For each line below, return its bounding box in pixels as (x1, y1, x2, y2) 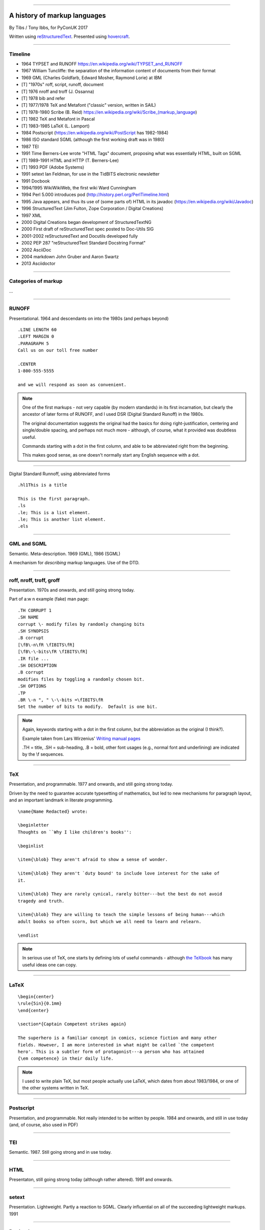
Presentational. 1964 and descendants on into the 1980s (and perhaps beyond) (9, 315, 169, 321)
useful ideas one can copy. (22, 962, 77, 968)
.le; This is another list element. (18, 517, 106, 523)
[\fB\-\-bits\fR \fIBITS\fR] (18, 649, 88, 654)
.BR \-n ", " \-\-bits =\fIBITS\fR (18, 697, 104, 703)
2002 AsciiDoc (21, 246, 52, 253)
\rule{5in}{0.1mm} (18, 1001, 62, 1006)
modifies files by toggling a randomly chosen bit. (18, 676, 145, 682)
